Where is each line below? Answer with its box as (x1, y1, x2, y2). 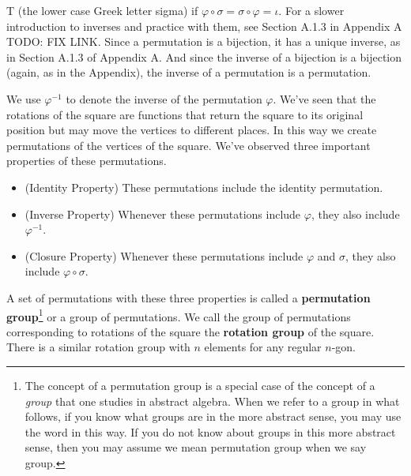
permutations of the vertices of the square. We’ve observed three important (6, 137, 371, 153)
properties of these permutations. (6, 152, 167, 169)
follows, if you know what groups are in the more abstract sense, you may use (25, 408, 402, 425)
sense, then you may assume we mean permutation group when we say (25, 439, 367, 455)
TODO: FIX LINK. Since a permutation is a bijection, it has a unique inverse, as (6, 33, 401, 50)
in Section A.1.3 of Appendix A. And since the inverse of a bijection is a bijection (6, 48, 402, 65)
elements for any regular (204, 339, 322, 355)
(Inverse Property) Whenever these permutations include (25, 205, 301, 222)
